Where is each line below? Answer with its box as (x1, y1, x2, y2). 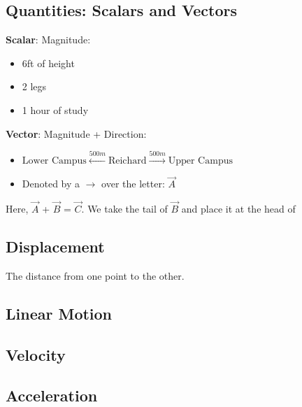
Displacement (6, 235, 105, 257)
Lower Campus (22, 155, 87, 166)
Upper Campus (168, 155, 233, 166)
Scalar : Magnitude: (6, 32, 91, 47)
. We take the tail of (81, 201, 168, 215)
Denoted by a (22, 176, 80, 191)
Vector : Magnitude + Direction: (6, 126, 147, 141)
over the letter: (101, 176, 165, 191)
